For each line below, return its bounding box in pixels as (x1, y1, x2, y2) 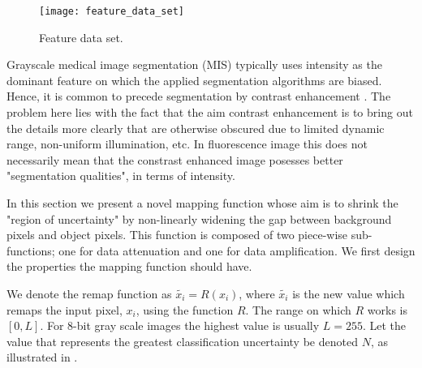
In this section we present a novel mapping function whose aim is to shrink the (6, 195, 398, 211)
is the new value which (292, 285, 405, 302)
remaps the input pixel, (6, 301, 123, 318)
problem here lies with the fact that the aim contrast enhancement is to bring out (6, 104, 413, 121)
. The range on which (245, 301, 351, 318)
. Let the (362, 317, 407, 334)
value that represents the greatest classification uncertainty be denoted (6, 332, 358, 349)
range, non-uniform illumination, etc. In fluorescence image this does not (6, 135, 368, 152)
